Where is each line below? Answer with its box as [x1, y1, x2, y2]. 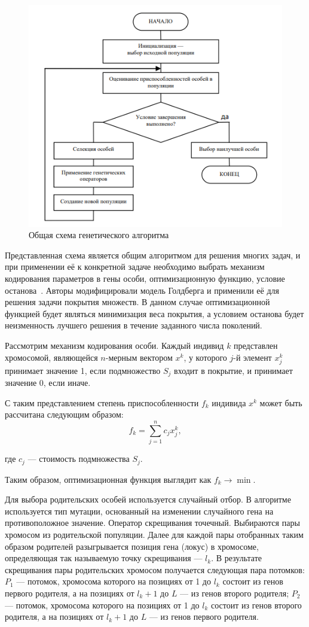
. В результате [211, 552, 262, 564]
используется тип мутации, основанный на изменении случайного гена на [5, 504, 274, 517]
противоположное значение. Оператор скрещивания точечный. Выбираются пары [5, 516, 300, 529]
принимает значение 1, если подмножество [5, 364, 161, 376]
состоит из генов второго [211, 598, 302, 611]
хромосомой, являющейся [5, 351, 98, 363]
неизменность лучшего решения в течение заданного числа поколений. [5, 319, 262, 331]
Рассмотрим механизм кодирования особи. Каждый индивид [5, 339, 224, 352]
